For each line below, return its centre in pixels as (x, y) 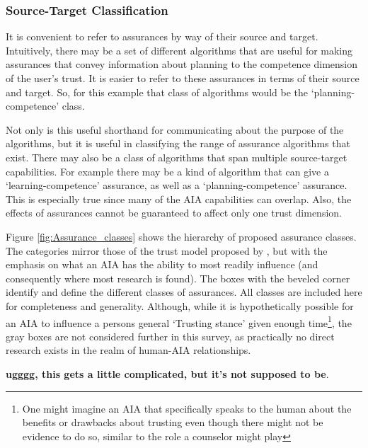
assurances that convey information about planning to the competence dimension (182, 64)
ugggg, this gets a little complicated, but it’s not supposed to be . (167, 373)
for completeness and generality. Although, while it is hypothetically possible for (180, 305)
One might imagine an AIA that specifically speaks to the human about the (187, 408)
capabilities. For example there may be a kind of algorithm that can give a (167, 171)
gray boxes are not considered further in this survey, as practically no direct (170, 336)
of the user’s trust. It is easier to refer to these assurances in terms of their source (183, 78)
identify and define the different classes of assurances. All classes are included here (184, 292)
